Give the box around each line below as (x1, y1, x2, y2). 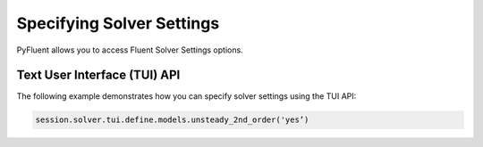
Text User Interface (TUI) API (16, 68, 181, 83)
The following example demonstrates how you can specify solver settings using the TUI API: (16, 91, 357, 102)
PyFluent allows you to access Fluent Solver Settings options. (16, 45, 243, 55)
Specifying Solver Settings (16, 13, 220, 33)
